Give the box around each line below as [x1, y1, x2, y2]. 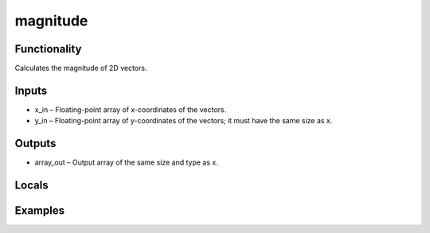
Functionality [14, 42, 82, 56]
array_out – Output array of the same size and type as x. [34, 157, 218, 167]
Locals [14, 179, 49, 192]
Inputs [14, 83, 48, 97]
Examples [14, 204, 65, 218]
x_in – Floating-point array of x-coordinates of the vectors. [34, 104, 227, 115]
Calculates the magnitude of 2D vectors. [14, 64, 147, 73]
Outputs [14, 137, 57, 150]
